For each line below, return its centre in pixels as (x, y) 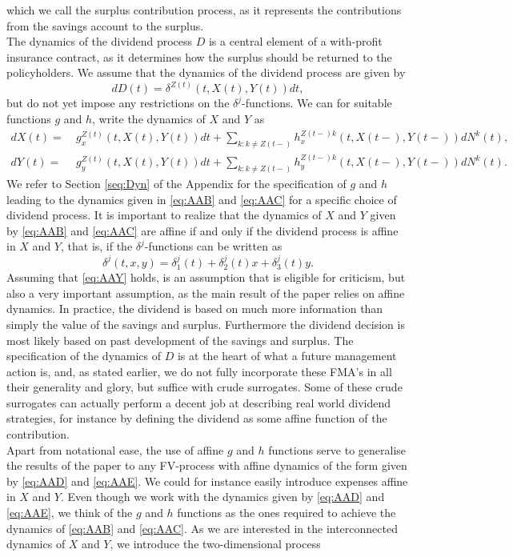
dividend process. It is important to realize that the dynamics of (164, 215)
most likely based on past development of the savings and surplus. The (180, 340)
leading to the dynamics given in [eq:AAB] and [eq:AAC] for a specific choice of (202, 199)
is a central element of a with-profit (295, 41)
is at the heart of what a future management (287, 356)
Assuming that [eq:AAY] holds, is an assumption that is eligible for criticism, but (206, 277)
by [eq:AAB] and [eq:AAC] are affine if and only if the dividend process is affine (202, 230)
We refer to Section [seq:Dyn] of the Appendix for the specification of (176, 183)
